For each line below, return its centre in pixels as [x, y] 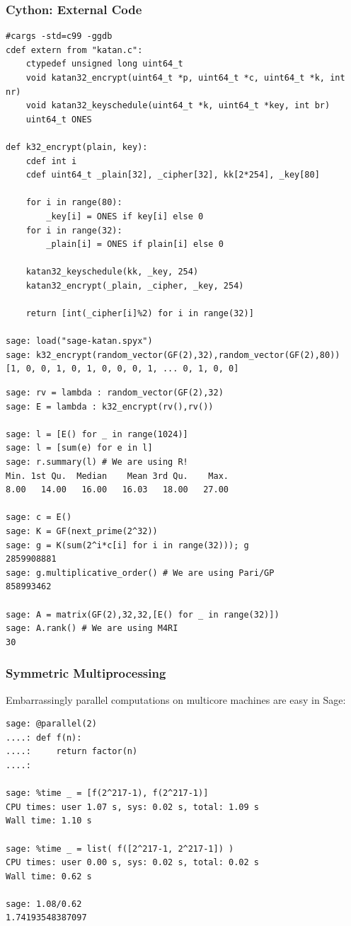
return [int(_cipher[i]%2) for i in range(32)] [140, 314]
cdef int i [51, 161]
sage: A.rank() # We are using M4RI [92, 629]
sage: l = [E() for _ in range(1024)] [97, 434]
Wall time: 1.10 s [49, 821]
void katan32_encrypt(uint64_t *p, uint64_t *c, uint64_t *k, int [185, 78]
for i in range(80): [74, 203]
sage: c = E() [39, 517]
